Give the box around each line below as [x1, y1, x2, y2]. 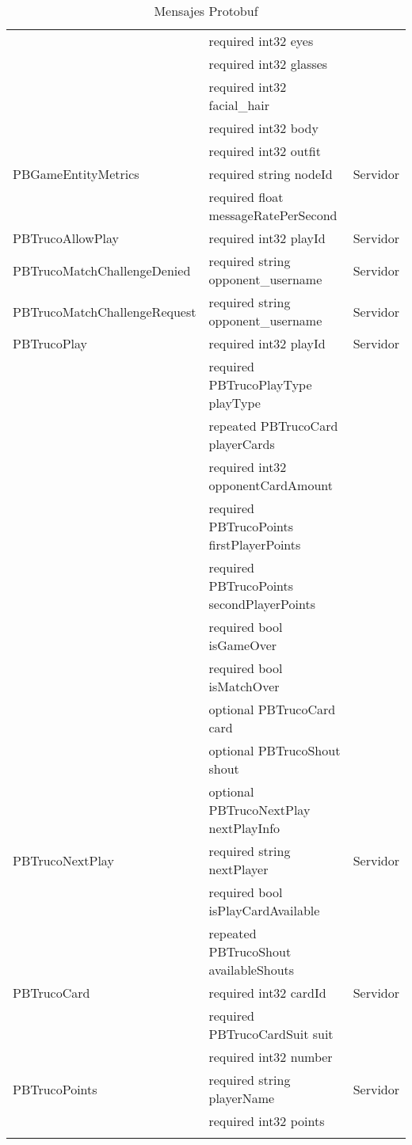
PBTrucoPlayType [208, 375, 312, 394]
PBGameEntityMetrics [13, 165, 139, 183]
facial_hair [208, 96, 269, 114]
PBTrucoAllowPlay [13, 229, 120, 247]
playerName [208, 1089, 275, 1107]
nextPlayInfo [208, 819, 280, 837]
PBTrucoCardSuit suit [208, 1025, 334, 1043]
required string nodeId [208, 165, 333, 183]
